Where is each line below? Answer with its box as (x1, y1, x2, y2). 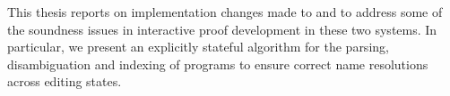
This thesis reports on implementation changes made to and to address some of (7, 3, 443, 20)
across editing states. (7, 72, 122, 91)
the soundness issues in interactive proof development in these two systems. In (7, 20, 437, 38)
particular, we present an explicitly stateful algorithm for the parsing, (7, 37, 389, 56)
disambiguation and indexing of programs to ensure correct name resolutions (7, 54, 428, 73)
